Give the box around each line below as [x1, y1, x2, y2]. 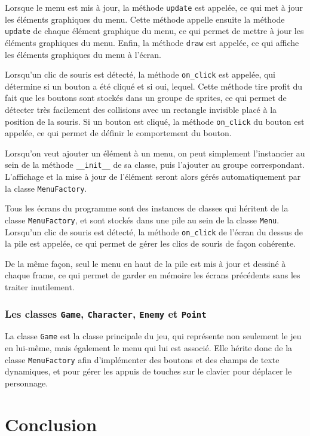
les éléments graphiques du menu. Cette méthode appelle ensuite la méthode [5, 13, 285, 25]
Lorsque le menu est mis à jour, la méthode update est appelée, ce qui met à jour [5, 1, 303, 13]
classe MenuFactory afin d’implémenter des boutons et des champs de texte [5, 353, 280, 366]
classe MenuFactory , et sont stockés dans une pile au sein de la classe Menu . [5, 213, 280, 226]
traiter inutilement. [5, 281, 75, 293]
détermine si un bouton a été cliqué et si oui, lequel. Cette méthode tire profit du [5, 79, 303, 92]
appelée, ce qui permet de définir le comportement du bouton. [5, 127, 232, 139]
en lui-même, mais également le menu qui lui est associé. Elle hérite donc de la [5, 342, 293, 354]
